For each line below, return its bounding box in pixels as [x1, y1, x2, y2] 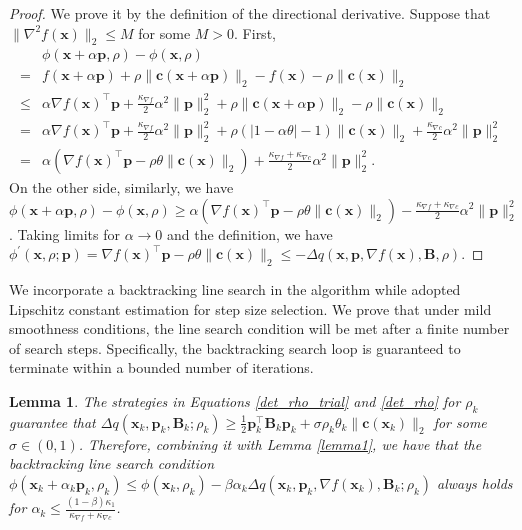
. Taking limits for [9, 223, 120, 244]
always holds [437, 472, 513, 493]
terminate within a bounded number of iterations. [9, 357, 314, 378]
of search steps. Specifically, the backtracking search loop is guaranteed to [9, 337, 461, 358]
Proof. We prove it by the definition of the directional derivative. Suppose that [9, 3, 491, 23]
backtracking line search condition [9, 453, 215, 474]
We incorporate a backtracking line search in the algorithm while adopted [9, 278, 461, 299]
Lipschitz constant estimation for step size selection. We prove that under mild [9, 298, 492, 319]
